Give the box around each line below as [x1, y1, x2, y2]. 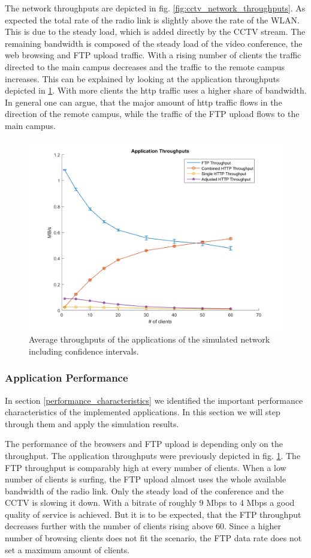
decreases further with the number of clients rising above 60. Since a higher [5, 520, 281, 532]
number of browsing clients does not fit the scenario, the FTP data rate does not [5, 532, 302, 544]
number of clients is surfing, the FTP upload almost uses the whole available [5, 473, 286, 485]
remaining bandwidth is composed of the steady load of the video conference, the [5, 37, 303, 49]
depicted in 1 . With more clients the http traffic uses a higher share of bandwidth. [5, 84, 307, 97]
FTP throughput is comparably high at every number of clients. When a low [5, 461, 286, 473]
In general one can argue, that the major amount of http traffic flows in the [5, 95, 282, 108]
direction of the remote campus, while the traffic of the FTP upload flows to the [5, 107, 300, 120]
